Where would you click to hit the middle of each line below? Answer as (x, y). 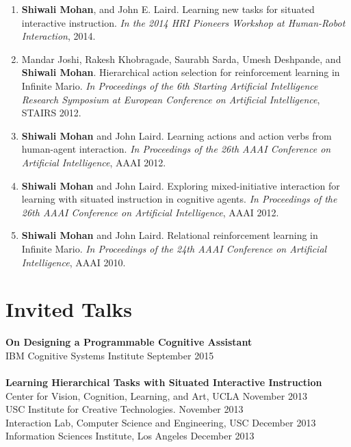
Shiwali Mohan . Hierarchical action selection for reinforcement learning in (181, 72)
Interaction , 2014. (58, 36)
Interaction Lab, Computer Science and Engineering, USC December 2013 (161, 422)
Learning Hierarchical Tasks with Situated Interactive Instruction (164, 382)
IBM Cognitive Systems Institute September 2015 (110, 355)
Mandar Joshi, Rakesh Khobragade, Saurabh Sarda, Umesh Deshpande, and (181, 59)
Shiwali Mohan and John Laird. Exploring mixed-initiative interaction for (181, 185)
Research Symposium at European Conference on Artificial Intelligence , (171, 99)
